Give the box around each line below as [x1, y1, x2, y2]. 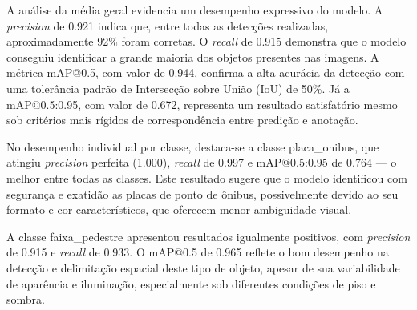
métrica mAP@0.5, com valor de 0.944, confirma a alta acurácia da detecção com [6, 64, 405, 81]
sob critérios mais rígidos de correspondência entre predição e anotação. [6, 111, 358, 128]
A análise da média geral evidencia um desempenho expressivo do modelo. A [6, 2, 383, 18]
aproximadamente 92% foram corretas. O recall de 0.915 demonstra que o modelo [6, 33, 407, 50]
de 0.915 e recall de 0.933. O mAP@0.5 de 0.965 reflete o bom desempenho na [6, 244, 389, 260]
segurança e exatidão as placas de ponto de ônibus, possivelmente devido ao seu [6, 185, 399, 202]
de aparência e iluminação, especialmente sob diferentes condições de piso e [6, 275, 376, 292]
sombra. [6, 291, 45, 308]
